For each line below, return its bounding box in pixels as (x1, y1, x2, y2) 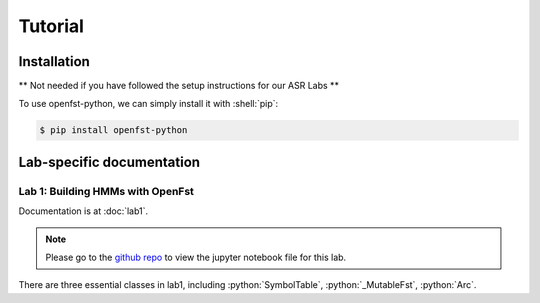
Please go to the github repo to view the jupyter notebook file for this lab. (45, 251, 347, 263)
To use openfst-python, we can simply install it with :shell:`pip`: (18, 98, 279, 110)
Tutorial (18, 15, 85, 37)
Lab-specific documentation (18, 153, 200, 170)
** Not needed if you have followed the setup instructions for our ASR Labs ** (18, 80, 340, 92)
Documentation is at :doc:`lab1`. (18, 205, 149, 217)
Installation (18, 53, 90, 70)
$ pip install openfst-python (39, 125, 188, 136)
